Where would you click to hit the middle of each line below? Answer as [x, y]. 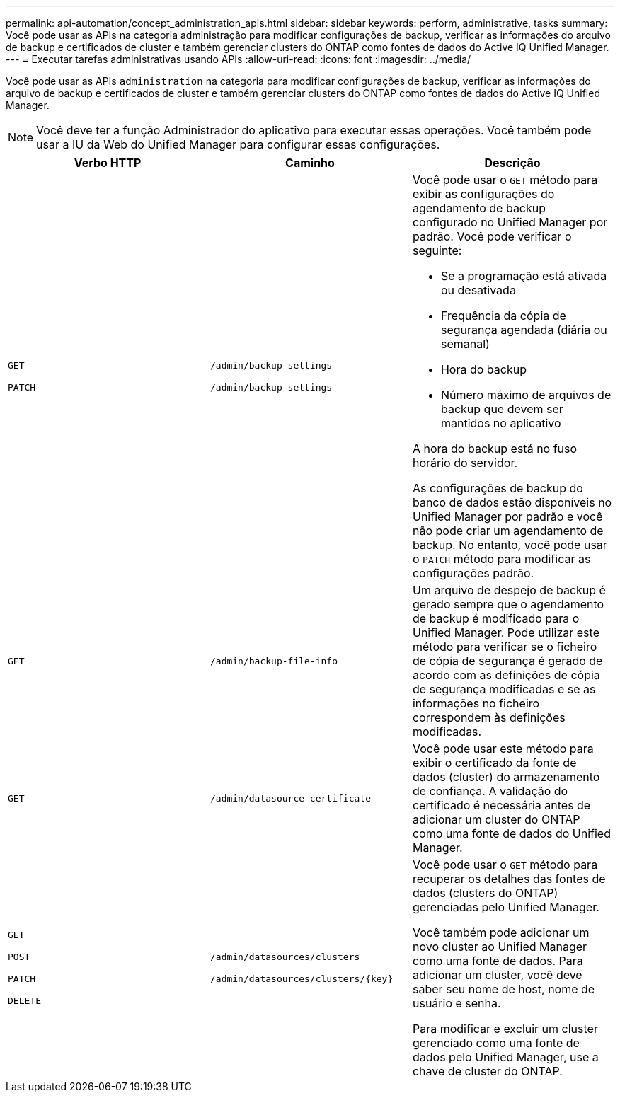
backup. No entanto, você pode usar [510, 545]
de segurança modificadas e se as [504, 689]
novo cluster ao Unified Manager [500, 947]
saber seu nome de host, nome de [504, 989]
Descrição [512, 163]
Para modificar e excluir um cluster [505, 1029]
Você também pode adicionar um [501, 932]
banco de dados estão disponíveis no [512, 502]
